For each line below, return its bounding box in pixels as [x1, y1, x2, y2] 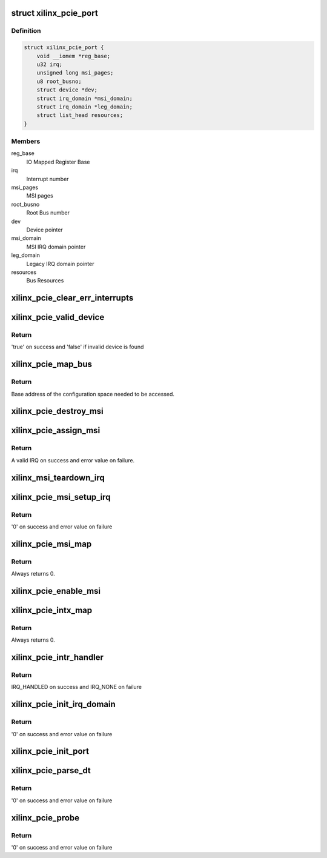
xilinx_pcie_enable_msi [11, 585, 101, 596]
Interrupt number [26, 175, 69, 182]
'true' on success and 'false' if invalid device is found [11, 343, 144, 351]
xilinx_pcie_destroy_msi [11, 406, 104, 416]
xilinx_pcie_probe [11, 813, 80, 823]
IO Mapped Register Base [26, 158, 90, 165]
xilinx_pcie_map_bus [11, 359, 93, 370]
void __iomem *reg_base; [36, 52, 111, 59]
